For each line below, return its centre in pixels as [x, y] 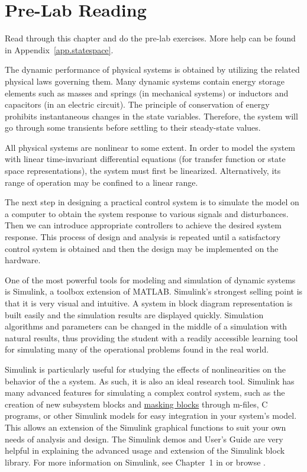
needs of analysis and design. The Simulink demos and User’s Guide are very [144, 439]
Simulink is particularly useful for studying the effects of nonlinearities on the [146, 369]
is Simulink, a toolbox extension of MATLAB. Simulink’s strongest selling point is [154, 291]
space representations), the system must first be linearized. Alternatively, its [143, 171]
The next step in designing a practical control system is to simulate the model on [152, 202]
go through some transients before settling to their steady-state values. [133, 127]
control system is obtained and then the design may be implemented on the [142, 248]
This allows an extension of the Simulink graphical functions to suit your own [146, 427]
